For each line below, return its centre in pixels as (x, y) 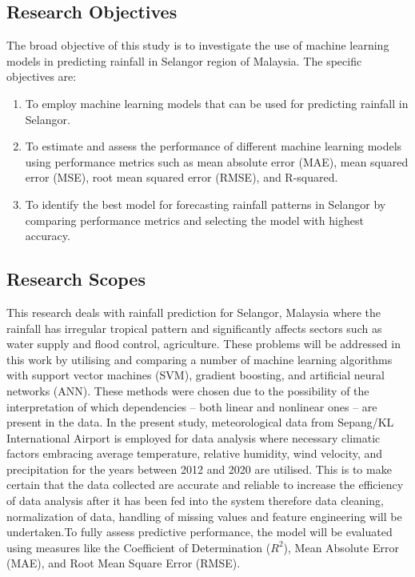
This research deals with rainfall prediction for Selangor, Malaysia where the (194, 312)
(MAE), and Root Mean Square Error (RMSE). (124, 563)
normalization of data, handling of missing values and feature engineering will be (204, 516)
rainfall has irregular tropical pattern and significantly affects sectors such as (194, 328)
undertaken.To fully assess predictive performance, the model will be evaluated (200, 532)
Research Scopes (76, 279)
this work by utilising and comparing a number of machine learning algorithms (200, 359)
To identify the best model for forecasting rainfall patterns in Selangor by (206, 204)
